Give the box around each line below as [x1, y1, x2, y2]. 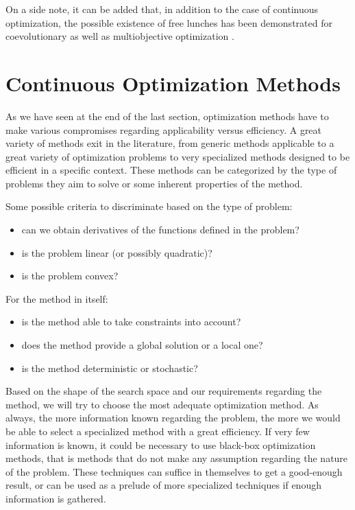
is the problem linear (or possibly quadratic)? [21, 245, 212, 259]
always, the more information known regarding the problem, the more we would [5, 410, 341, 425]
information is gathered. [5, 491, 106, 505]
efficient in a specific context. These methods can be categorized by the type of [5, 163, 337, 177]
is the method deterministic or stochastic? [21, 360, 198, 375]
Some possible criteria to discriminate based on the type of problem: [5, 199, 293, 213]
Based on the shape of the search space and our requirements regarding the [5, 384, 322, 398]
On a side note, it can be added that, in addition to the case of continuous [5, 2, 319, 16]
